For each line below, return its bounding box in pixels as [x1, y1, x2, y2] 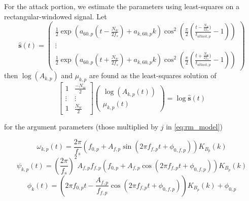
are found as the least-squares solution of [89, 70, 217, 81]
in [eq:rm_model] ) [166, 121, 223, 132]
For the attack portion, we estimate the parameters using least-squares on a [4, 1, 239, 11]
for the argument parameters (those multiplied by [4, 121, 159, 132]
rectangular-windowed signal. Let [4, 11, 107, 21]
